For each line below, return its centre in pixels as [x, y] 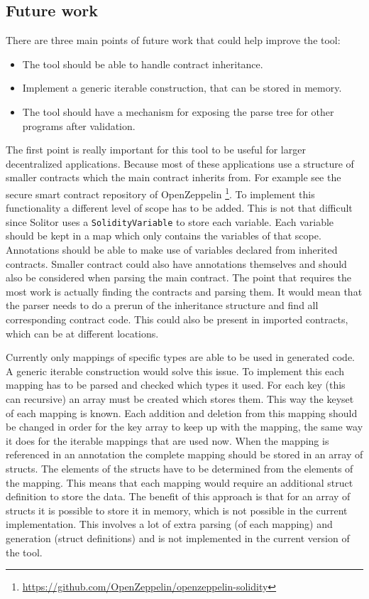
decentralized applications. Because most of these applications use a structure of [180, 163]
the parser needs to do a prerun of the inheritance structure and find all [162, 305]
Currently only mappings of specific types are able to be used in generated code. [181, 357]
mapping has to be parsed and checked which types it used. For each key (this [176, 385]
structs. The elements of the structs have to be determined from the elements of [180, 468]
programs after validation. [79, 125]
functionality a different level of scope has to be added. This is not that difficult [179, 208]
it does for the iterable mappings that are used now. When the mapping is [167, 440]
